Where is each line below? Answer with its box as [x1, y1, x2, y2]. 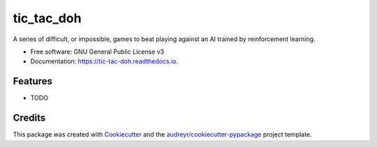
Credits [13, 112, 46, 124]
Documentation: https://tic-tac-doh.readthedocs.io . [30, 57, 178, 65]
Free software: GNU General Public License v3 [30, 47, 165, 56]
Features [13, 75, 52, 87]
